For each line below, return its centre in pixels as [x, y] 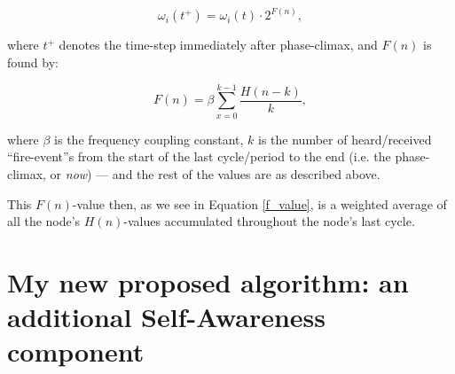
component [76, 351]
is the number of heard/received [345, 139]
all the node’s [44, 221]
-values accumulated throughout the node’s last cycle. [269, 221]
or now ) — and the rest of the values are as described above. [215, 173]
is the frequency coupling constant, [149, 139]
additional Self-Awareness [167, 317]
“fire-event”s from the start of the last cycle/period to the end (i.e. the [199, 156]
